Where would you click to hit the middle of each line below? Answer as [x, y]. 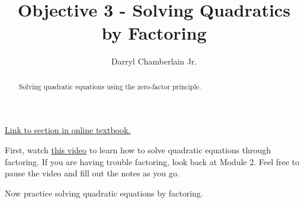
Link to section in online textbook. [68, 130]
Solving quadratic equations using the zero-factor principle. [110, 86]
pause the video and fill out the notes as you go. [92, 173]
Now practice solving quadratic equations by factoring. [104, 193]
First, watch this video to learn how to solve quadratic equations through [138, 149]
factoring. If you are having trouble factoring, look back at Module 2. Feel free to [152, 161]
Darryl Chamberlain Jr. [154, 61]
